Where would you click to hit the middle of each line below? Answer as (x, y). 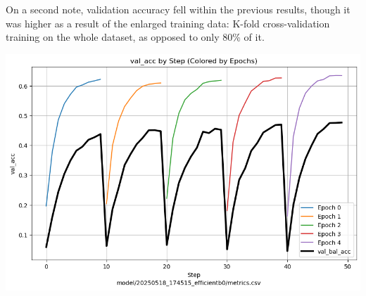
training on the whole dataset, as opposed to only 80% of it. (135, 37)
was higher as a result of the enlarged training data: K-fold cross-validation (168, 23)
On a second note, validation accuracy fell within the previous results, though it (178, 9)
